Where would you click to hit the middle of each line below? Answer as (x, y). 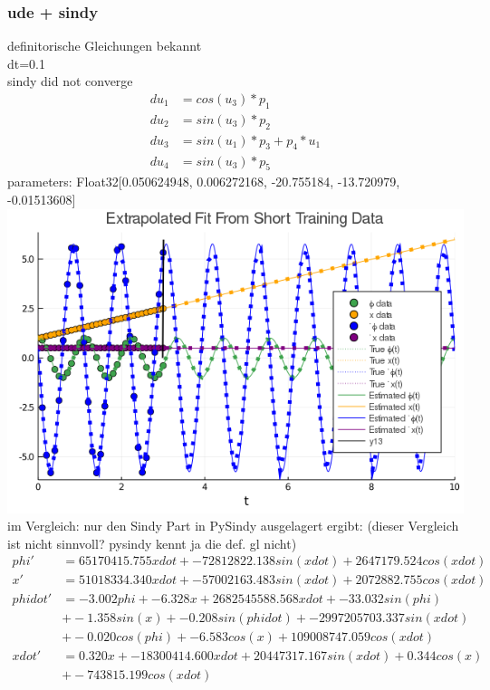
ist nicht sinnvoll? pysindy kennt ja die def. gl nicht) (152, 543)
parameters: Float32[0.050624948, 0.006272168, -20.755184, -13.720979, (204, 182)
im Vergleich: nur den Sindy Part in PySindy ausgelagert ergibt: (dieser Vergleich (233, 526)
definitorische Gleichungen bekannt (105, 46)
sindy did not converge (70, 81)
